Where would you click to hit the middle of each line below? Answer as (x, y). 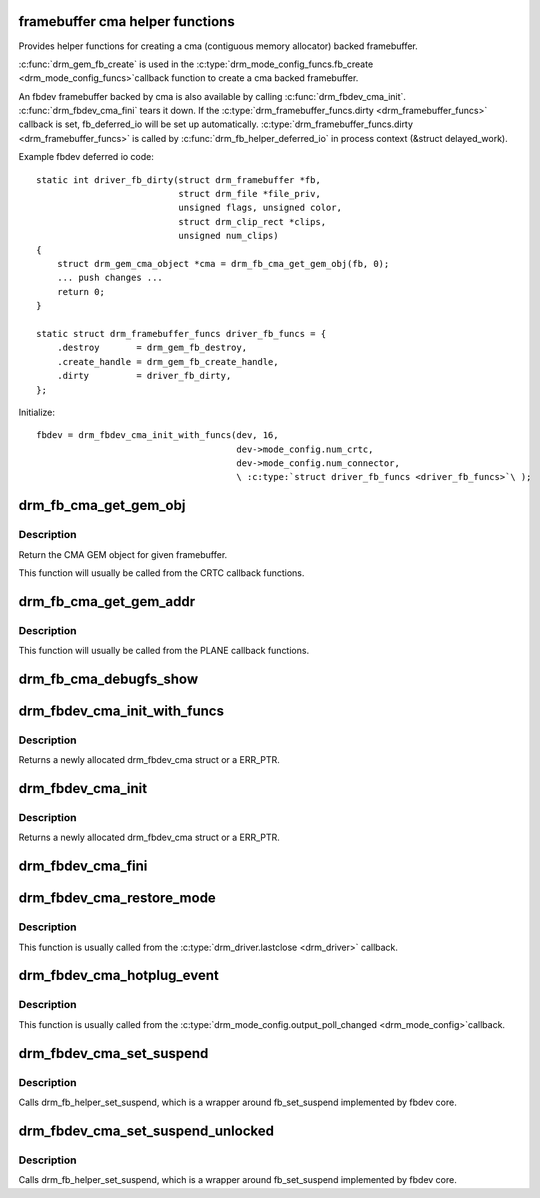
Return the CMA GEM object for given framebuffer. (123, 554)
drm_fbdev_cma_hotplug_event (118, 975)
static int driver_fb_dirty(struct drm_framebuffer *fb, (179, 179)
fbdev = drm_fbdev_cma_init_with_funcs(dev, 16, (157, 435)
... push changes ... (110, 278)
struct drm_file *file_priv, (250, 194)
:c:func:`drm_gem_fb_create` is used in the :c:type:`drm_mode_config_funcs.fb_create (196, 64)
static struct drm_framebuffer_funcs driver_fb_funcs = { (181, 333)
